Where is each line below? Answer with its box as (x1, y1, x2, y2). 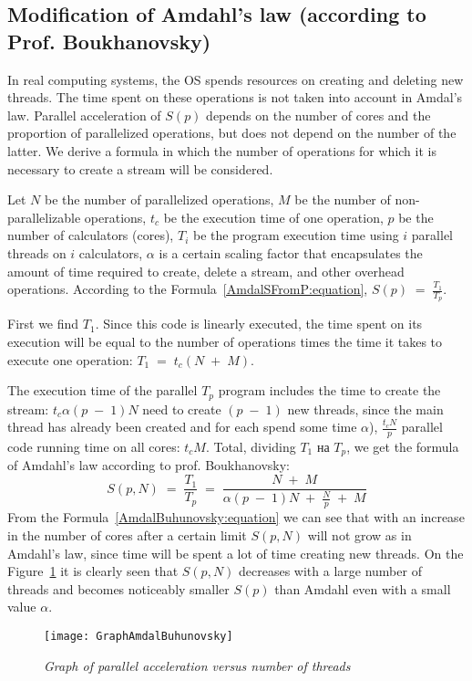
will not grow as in (307, 525, 412, 544)
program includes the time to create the (218, 381, 441, 400)
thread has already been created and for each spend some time (7, 417, 357, 436)
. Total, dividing (205, 437, 296, 456)
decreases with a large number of (239, 561, 422, 581)
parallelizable (7, 207, 81, 226)
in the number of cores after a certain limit (7, 525, 247, 544)
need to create (142, 399, 221, 418)
